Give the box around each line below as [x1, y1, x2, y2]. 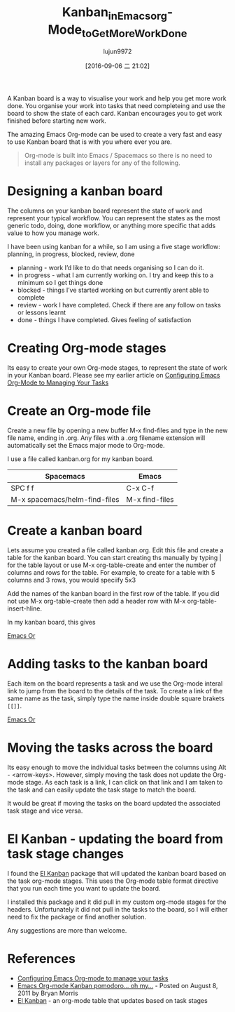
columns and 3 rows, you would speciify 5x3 [7, 575, 136, 584]
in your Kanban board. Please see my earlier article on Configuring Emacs [7, 371, 220, 379]
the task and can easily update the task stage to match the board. [7, 785, 197, 794]
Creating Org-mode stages [7, 340, 166, 357]
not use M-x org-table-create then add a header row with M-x [7, 597, 186, 605]
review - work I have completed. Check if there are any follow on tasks [17, 301, 222, 309]
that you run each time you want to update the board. [7, 884, 161, 892]
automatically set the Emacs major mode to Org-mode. [7, 441, 166, 449]
